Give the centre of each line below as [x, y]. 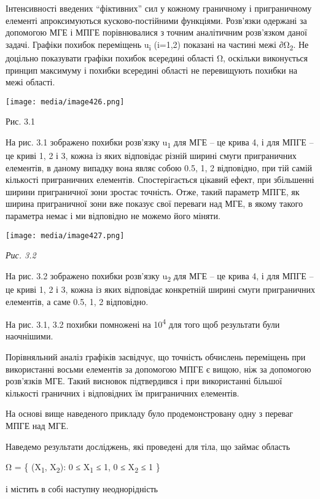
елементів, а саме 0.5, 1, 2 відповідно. [77, 301]
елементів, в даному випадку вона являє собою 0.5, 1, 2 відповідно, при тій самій [159, 167]
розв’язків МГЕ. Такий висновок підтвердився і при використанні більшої [144, 381]
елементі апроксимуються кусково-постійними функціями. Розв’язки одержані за [156, 20]
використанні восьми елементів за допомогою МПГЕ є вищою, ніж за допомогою [158, 369]
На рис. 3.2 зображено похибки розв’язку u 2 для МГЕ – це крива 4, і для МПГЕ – [160, 276]
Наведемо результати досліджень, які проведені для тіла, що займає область [148, 446]
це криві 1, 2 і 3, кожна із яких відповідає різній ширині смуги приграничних [151, 156]
